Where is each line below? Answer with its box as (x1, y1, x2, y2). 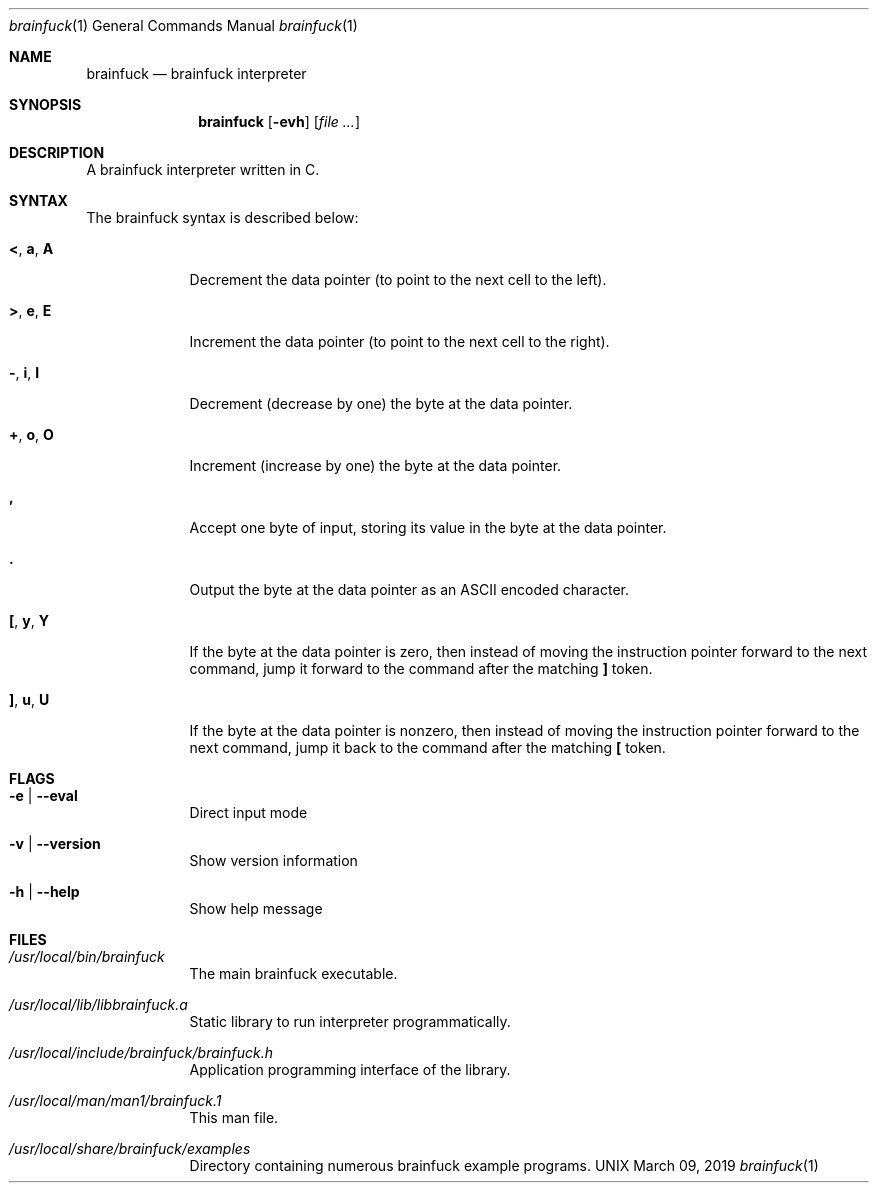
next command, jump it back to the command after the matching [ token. (189, 739, 666, 756)
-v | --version (9, 835, 101, 852)
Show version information (189, 852, 358, 869)
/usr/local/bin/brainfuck (9, 948, 165, 965)
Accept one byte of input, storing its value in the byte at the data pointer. (189, 519, 667, 536)
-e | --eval (9, 787, 78, 804)
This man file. (189, 1109, 279, 1126)
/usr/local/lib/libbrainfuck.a (9, 996, 188, 1013)
